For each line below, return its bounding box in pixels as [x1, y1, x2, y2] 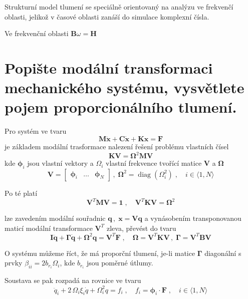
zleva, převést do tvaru [106, 222, 176, 233]
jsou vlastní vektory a [27, 158, 94, 168]
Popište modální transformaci [5, 57, 213, 78]
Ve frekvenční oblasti [5, 28, 69, 39]
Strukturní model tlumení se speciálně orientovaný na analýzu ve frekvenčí [5, 2, 233, 12]
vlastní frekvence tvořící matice [106, 158, 202, 168]
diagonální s [204, 247, 241, 258]
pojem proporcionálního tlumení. [5, 97, 237, 117]
